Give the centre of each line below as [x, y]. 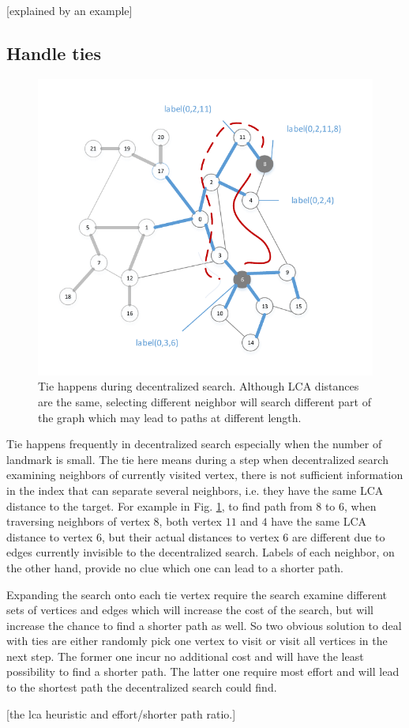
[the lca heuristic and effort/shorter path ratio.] [121, 713]
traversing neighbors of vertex [78, 521]
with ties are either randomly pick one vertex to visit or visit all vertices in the [197, 641]
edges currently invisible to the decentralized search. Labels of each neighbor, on [201, 552]
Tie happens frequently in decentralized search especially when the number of [194, 444]
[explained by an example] [69, 10]
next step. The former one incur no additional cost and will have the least [185, 656]
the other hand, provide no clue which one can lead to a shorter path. [175, 567]
